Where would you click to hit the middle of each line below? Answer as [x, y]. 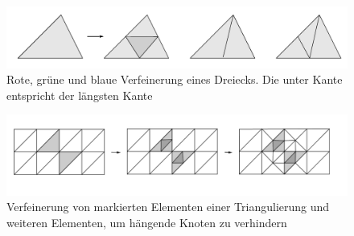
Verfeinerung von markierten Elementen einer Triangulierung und [168, 207]
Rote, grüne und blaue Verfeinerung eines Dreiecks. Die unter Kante [175, 79]
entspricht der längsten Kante [80, 95]
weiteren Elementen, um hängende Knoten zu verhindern [147, 222]
